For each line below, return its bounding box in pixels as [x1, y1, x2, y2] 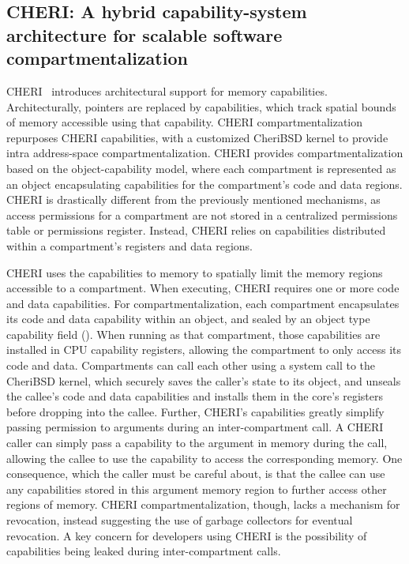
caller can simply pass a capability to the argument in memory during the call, [6, 434, 388, 451]
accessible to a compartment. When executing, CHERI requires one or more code [6, 280, 400, 296]
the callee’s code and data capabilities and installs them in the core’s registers [6, 388, 384, 404]
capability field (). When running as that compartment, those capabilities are [6, 325, 381, 342]
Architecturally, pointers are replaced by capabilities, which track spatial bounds [6, 98, 396, 115]
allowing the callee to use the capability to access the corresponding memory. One [6, 449, 403, 466]
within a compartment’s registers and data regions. [6, 237, 253, 254]
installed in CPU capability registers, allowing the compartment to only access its [6, 341, 402, 358]
